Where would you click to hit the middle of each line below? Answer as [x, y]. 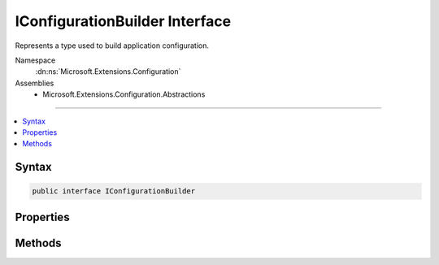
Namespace [35, 60]
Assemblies [35, 83]
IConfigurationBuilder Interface [123, 21]
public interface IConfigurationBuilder [113, 191]
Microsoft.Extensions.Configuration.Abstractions [124, 94]
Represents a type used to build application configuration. [112, 46]
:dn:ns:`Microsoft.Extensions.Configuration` [108, 72]
